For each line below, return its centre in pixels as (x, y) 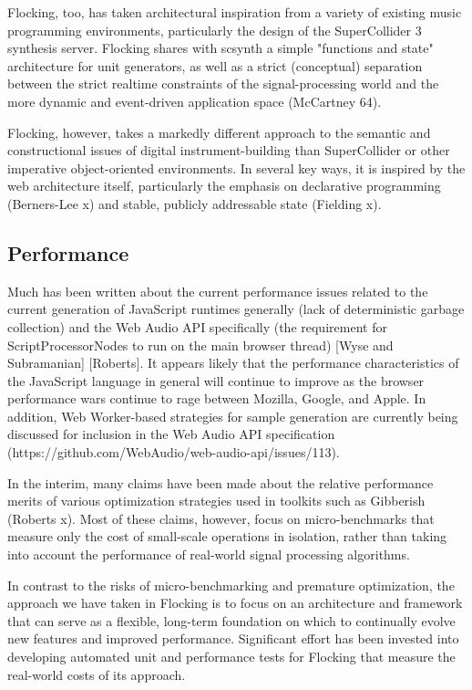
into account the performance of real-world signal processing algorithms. (209, 554)
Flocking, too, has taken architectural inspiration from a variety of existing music (235, 12)
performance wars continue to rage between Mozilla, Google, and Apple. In (217, 398)
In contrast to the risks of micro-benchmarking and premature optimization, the (231, 585)
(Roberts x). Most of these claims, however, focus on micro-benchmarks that (221, 518)
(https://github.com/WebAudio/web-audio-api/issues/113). (174, 452)
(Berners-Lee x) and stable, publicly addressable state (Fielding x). (195, 203)
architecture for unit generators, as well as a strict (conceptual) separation (215, 65)
